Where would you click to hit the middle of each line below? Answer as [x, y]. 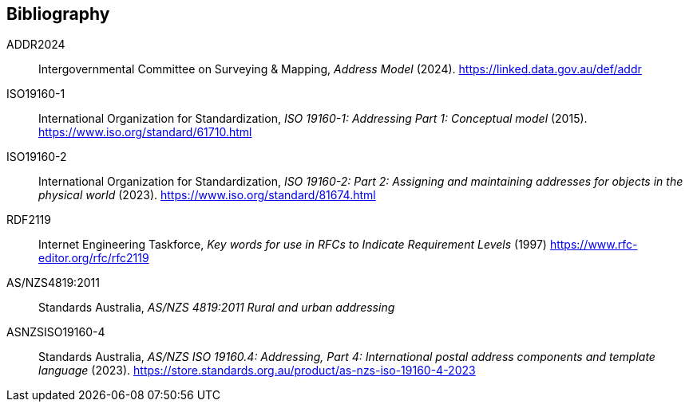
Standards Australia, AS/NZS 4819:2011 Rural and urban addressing [217, 308]
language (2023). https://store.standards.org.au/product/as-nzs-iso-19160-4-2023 [257, 371]
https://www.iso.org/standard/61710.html [145, 132]
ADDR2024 [36, 45]
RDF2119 [29, 220]
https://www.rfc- [594, 245]
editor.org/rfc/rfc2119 [94, 258]
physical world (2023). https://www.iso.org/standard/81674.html [207, 195]
